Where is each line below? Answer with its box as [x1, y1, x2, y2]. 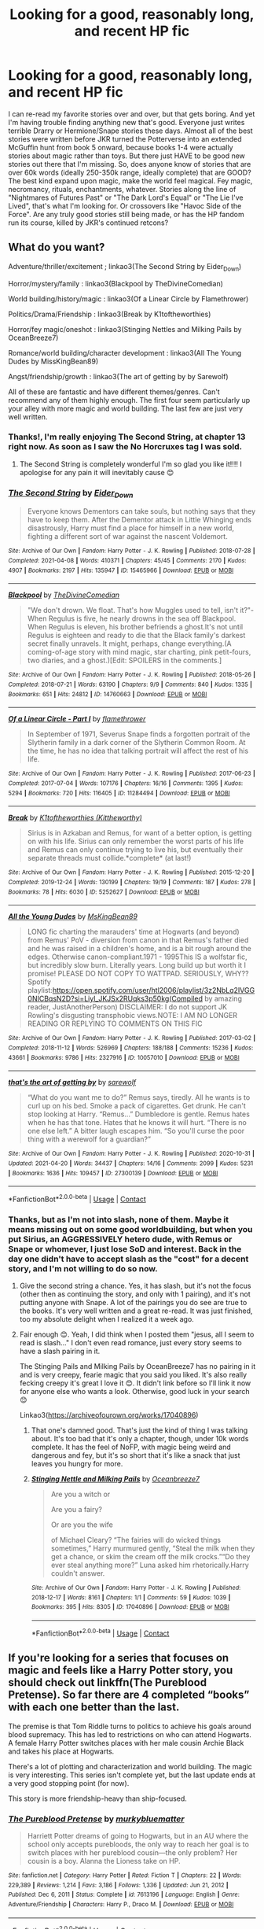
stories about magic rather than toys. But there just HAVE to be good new [8, 151, 246, 160]
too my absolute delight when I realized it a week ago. [19, 1315, 194, 1324]
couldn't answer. [50, 1569, 105, 1578]
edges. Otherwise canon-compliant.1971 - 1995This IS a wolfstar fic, [27, 952, 247, 961]
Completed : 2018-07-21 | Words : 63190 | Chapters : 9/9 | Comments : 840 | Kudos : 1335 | [8, 680, 253, 689]
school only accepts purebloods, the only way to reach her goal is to [27, 1839, 250, 1849]
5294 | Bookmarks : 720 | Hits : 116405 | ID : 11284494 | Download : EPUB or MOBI [8, 789, 230, 797]
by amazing [203, 994, 242, 1004]
